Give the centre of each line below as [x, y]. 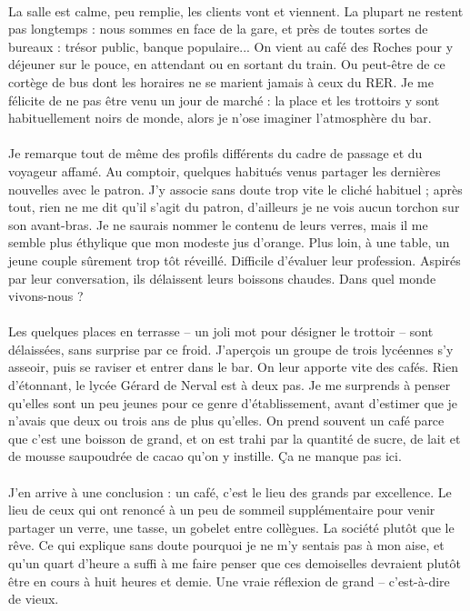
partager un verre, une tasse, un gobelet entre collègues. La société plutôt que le [231, 527]
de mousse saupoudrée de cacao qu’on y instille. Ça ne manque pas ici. [205, 456]
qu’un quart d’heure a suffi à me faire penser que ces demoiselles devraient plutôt [235, 563]
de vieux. [34, 599]
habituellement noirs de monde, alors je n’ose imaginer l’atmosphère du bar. [220, 118]
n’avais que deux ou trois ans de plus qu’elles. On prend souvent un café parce [226, 421]
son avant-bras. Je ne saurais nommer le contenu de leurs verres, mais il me [218, 224]
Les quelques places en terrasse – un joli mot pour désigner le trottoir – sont [221, 331]
